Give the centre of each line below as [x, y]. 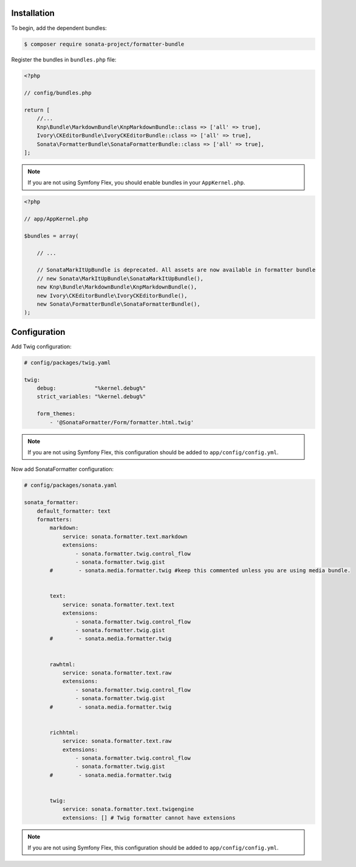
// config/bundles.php [58, 93]
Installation [33, 13]
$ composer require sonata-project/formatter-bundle [104, 44]
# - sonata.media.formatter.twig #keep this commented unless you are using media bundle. [200, 570]
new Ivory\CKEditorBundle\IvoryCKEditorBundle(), [112, 296]
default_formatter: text [74, 511]
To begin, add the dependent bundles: [59, 28]
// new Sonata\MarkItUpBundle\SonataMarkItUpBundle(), [120, 278]
